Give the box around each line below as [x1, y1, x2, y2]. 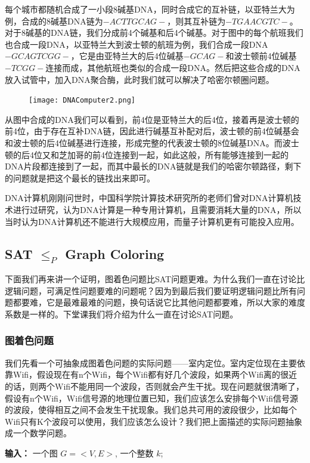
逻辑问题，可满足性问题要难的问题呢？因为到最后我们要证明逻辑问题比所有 [5, 284, 297, 297]
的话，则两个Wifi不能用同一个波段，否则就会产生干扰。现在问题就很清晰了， [5, 379, 305, 392]
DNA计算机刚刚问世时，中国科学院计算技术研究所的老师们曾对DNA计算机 [5, 192, 293, 204]
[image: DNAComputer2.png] [29, 96, 135, 105]
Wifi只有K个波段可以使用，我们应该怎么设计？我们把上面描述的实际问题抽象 [5, 415, 302, 427]
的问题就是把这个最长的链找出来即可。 [5, 171, 155, 184]
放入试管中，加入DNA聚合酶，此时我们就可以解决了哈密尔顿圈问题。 [5, 73, 274, 85]
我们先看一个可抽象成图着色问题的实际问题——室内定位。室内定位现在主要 [5, 356, 297, 369]
